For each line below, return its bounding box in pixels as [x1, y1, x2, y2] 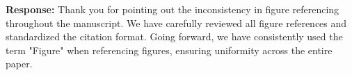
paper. [6, 56, 33, 71]
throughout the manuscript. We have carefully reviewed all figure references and [6, 15, 347, 30]
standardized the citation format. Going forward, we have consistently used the [6, 29, 343, 44]
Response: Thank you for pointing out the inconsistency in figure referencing [6, 2, 339, 16]
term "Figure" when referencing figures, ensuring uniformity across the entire [6, 42, 333, 57]
